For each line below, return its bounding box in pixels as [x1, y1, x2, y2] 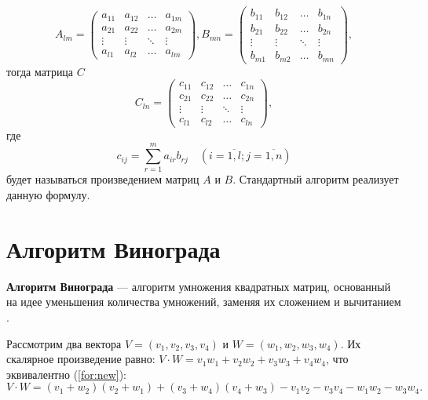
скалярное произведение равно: [6, 351, 155, 367]
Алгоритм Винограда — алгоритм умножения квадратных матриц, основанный [6, 278, 391, 294]
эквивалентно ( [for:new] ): [6, 365, 126, 382]
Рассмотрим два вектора [6, 335, 122, 351]
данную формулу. [6, 187, 90, 203]
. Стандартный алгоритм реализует [232, 171, 399, 187]
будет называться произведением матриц [6, 171, 199, 187]
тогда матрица [6, 63, 74, 79]
